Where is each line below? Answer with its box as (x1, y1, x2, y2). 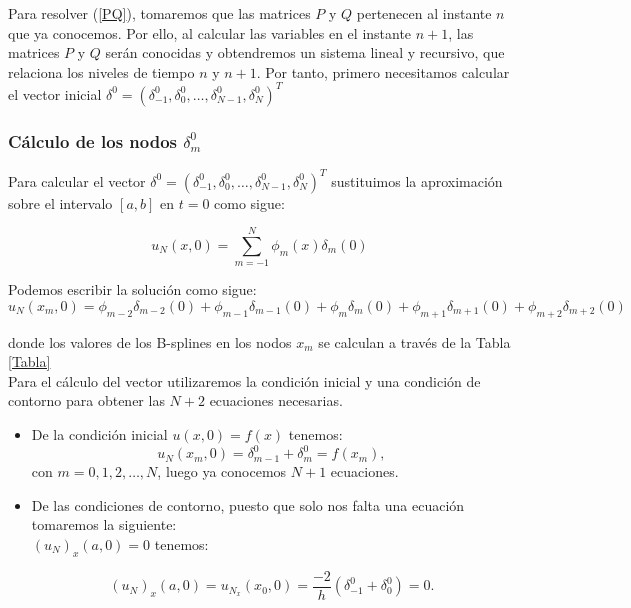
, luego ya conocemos (157, 461, 287, 482)
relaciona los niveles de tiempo (8, 61, 195, 82)
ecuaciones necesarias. (209, 390, 343, 411)
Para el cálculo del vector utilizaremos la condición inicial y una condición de (8, 370, 481, 391)
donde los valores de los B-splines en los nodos (8, 331, 292, 352)
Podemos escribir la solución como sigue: (8, 279, 257, 300)
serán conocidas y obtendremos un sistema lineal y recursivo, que (105, 42, 505, 63)
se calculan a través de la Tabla (318, 331, 511, 352)
